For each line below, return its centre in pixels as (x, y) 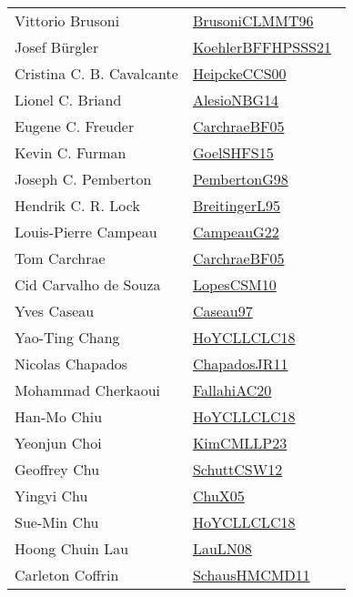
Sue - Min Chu (57, 522)
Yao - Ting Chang (67, 337)
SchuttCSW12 (237, 469)
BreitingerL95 (236, 205)
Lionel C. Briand (68, 100)
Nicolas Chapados (71, 364)
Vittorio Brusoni (67, 20)
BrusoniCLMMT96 (253, 20)
